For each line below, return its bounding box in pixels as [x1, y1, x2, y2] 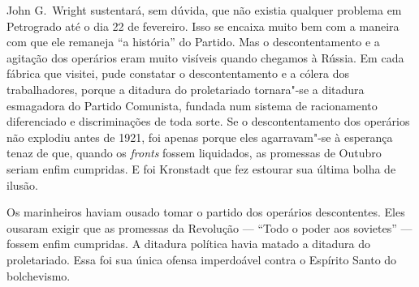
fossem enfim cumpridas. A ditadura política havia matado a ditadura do [6, 235, 370, 252]
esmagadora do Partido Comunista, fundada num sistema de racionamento [6, 96, 378, 114]
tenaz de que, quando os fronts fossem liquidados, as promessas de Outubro [6, 144, 382, 161]
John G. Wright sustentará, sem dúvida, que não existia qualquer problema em [6, 2, 402, 18]
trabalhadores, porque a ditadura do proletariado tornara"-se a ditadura [6, 80, 365, 97]
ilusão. [6, 176, 38, 193]
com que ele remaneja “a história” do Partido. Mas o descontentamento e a [6, 33, 380, 50]
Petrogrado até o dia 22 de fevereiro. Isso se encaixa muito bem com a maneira [6, 17, 400, 34]
